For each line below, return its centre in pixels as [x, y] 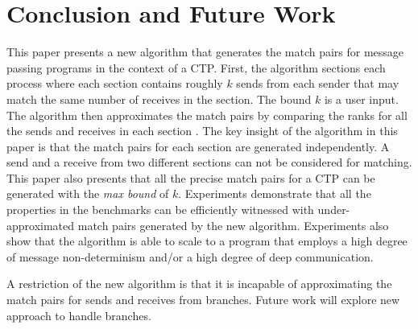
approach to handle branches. [79, 315]
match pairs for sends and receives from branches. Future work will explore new [203, 300]
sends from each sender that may [318, 83]
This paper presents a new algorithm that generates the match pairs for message [205, 52]
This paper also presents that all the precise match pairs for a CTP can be [191, 177]
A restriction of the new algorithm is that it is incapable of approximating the [199, 284]
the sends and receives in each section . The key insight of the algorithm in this [202, 131]
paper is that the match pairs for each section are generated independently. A [198, 146]
